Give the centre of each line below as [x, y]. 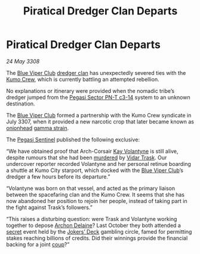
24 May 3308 [23, 61]
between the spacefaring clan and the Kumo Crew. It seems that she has [96, 194]
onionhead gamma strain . [38, 128]
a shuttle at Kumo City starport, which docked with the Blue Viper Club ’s [95, 170]
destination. [21, 104]
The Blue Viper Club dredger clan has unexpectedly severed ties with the [96, 72]
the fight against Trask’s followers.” [49, 207]
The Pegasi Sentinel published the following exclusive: [73, 140]
